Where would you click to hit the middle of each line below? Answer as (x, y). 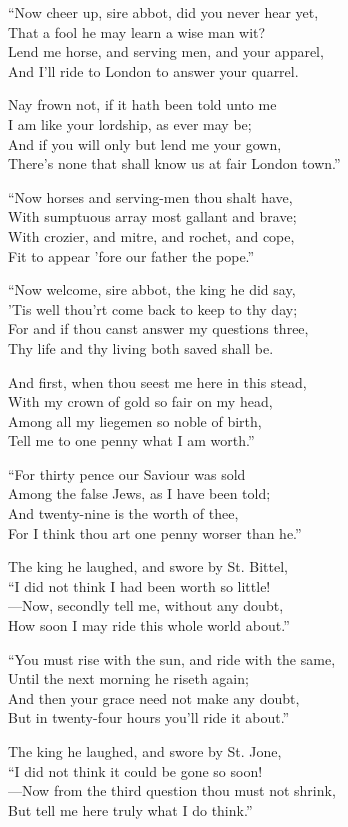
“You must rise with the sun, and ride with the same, (172, 658)
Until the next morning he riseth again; (128, 678)
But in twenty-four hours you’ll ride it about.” (149, 717)
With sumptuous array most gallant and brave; (152, 216)
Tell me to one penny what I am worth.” (131, 440)
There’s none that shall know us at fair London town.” (174, 163)
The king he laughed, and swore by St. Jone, (145, 751)
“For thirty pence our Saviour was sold (127, 473)
